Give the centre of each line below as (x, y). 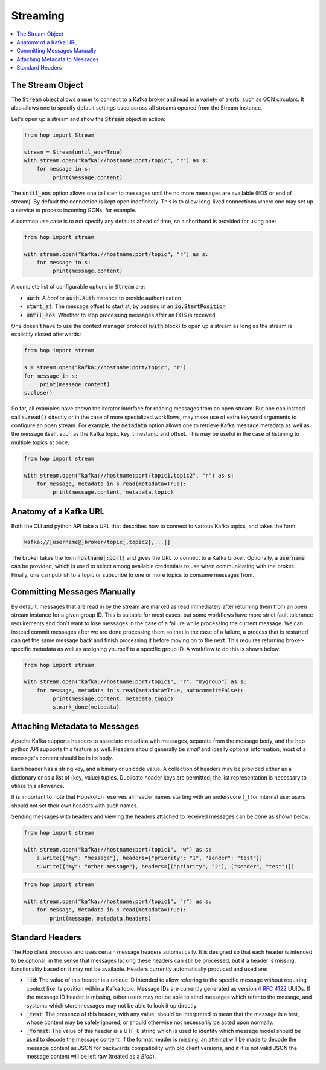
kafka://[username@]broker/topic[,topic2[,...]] (97, 542)
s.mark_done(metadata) (86, 707)
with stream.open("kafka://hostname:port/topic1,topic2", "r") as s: (129, 475)
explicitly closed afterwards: (46, 334)
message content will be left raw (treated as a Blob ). (91, 1056)
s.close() (38, 393)
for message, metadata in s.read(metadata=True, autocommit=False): (140, 690)
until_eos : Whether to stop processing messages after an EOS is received (121, 315)
